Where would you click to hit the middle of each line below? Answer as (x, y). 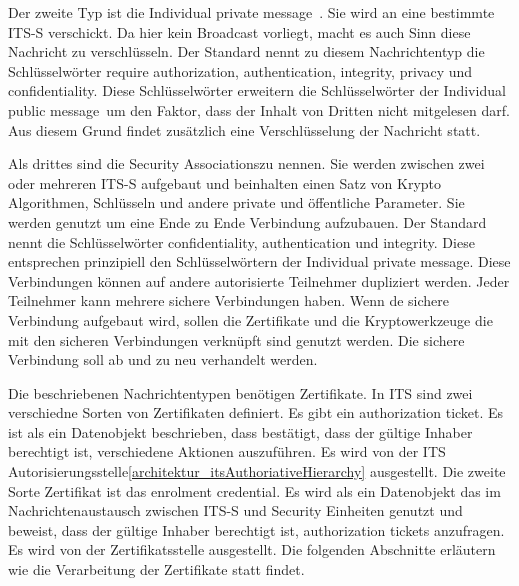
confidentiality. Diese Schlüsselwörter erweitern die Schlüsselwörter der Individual (257, 90)
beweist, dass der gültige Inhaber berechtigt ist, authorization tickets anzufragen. (256, 529)
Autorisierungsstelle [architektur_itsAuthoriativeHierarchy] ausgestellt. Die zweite (257, 471)
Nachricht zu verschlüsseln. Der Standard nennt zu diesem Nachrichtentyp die (246, 51)
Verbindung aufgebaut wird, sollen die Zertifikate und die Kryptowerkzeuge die (250, 319)
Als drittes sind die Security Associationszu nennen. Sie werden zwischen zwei (246, 163)
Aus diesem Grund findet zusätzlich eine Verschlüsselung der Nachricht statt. (244, 129)
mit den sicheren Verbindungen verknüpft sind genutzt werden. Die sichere (236, 339)
